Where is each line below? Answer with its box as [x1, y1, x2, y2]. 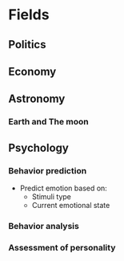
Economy [8, 64, 57, 78]
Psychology [8, 141, 70, 154]
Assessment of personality [8, 242, 116, 253]
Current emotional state [31, 200, 110, 210]
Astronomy [8, 92, 66, 106]
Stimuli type [31, 191, 72, 202]
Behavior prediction [8, 165, 87, 176]
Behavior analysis [8, 220, 80, 231]
